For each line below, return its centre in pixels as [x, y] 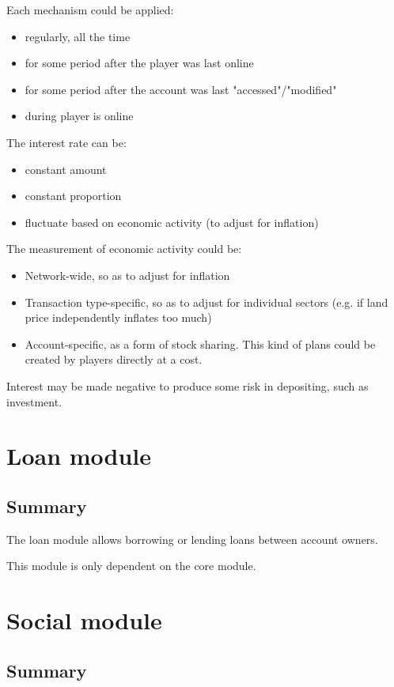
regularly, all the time [78, 36]
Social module [84, 620]
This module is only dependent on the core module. [131, 566]
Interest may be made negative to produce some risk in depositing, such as [188, 385]
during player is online [79, 116]
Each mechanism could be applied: [90, 9]
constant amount [66, 169]
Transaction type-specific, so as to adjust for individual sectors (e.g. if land [206, 302]
